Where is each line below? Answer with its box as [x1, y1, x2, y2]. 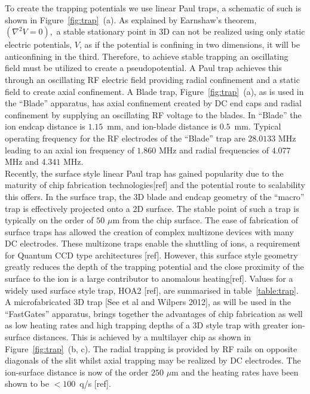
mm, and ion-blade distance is [107, 120, 217, 133]
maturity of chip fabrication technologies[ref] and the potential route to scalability [5, 178, 305, 191]
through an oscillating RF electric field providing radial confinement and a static [5, 73, 300, 85]
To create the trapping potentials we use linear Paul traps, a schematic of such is [5, 2, 302, 14]
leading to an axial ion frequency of [5, 143, 134, 156]
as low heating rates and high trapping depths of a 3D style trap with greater [5, 319, 288, 331]
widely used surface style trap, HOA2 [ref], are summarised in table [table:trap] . [5, 284, 299, 296]
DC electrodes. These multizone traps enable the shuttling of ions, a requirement [5, 237, 300, 250]
